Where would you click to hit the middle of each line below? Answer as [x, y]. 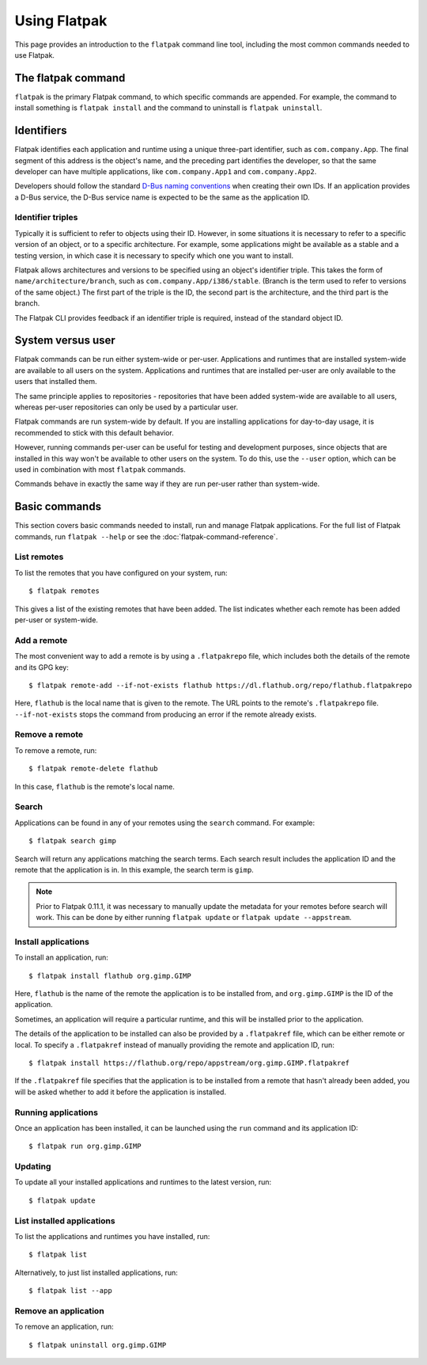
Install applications [52, 941]
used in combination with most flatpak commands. [100, 470]
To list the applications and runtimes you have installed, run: [112, 1236]
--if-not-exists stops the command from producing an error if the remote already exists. [166, 714]
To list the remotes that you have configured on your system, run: [121, 572]
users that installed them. [56, 382]
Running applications [57, 1112]
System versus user [65, 340]
